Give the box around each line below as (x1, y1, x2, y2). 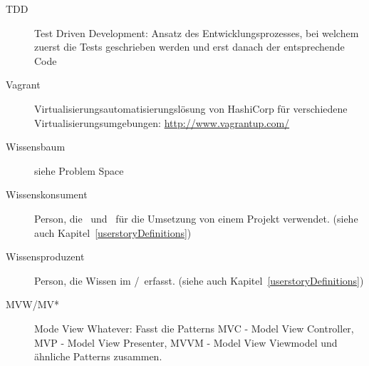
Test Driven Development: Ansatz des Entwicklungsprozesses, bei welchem (34, 25, 359, 40)
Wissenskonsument (6, 187, 88, 202)
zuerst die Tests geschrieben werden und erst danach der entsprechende (34, 39, 345, 54)
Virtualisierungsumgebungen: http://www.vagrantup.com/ (34, 115, 290, 130)
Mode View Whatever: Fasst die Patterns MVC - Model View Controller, (34, 320, 354, 335)
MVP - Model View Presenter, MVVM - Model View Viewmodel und (34, 335, 338, 350)
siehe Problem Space (34, 163, 124, 178)
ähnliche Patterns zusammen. (34, 349, 162, 364)
